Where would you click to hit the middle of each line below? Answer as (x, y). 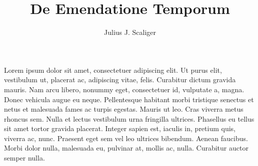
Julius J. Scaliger (130, 32)
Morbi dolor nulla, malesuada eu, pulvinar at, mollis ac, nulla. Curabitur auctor (126, 148)
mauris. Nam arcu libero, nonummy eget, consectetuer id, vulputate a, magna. (124, 89)
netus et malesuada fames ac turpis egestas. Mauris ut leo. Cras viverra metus (124, 109)
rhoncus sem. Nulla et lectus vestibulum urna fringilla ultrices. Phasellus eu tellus (129, 118)
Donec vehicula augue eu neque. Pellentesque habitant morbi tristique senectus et (129, 99)
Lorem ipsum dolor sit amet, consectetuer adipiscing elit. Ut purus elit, (113, 70)
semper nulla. (24, 158)
